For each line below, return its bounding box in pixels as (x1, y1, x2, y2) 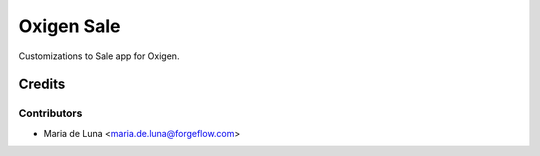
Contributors (18, 106, 83, 120)
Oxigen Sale (18, 15, 121, 37)
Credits (18, 76, 66, 93)
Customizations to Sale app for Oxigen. (18, 50, 180, 62)
